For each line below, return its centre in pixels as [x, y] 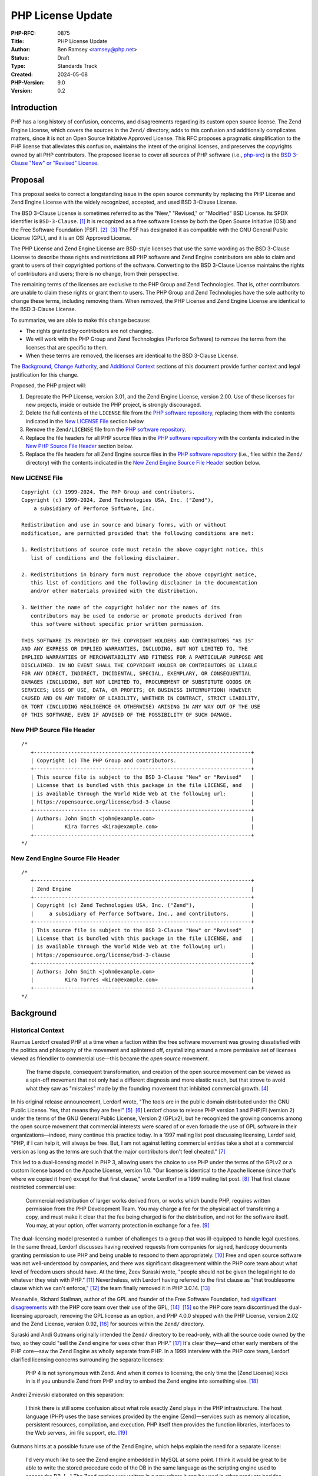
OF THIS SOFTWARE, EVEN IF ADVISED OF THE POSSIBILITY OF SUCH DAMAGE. [127, 715]
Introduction [34, 108]
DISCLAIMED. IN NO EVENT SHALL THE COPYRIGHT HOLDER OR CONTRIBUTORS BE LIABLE [139, 665]
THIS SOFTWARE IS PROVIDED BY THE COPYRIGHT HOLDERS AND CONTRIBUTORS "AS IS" [138, 640]
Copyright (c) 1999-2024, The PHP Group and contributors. [108, 492]
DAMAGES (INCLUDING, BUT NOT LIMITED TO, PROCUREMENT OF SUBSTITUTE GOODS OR [136, 682]
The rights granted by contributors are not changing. [89, 331]
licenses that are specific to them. [67, 347]
